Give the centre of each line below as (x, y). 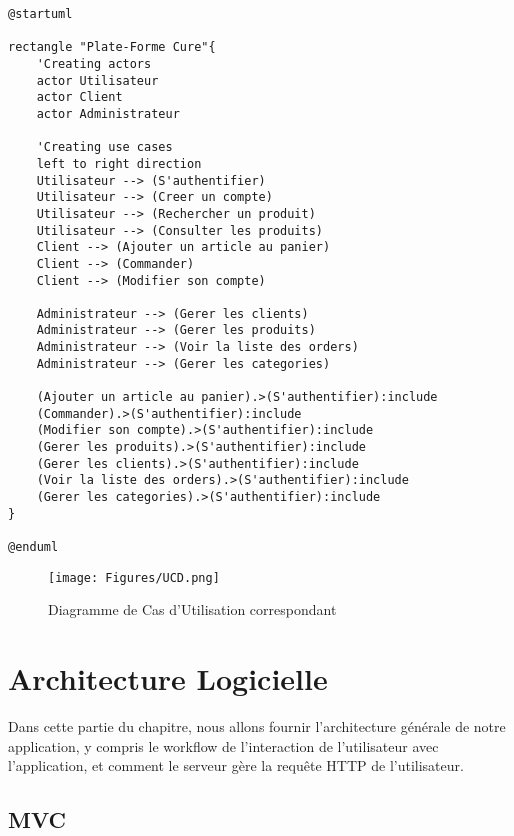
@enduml (33, 547)
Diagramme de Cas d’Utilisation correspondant (192, 609)
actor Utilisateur (97, 80)
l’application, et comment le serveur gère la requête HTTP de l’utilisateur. (236, 765)
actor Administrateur (108, 113)
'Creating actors (94, 63)
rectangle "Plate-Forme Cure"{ (112, 47)
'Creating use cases (104, 147)
